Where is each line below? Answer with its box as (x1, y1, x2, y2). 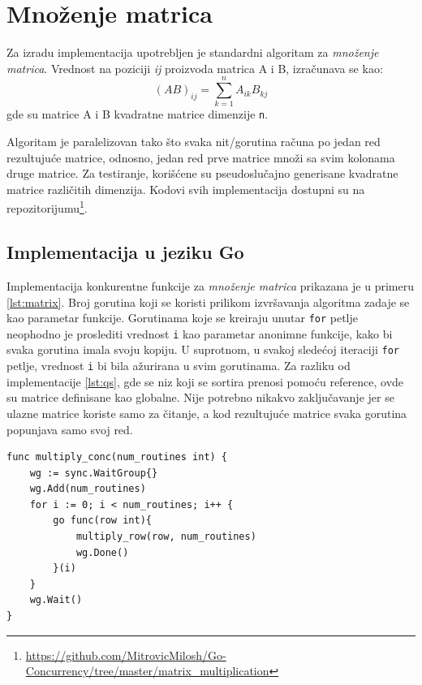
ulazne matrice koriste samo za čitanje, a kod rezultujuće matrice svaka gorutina (6, 404, 407, 421)
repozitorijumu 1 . (6, 197, 88, 217)
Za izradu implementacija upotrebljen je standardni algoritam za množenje (6, 44, 379, 61)
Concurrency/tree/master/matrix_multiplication (25, 662, 269, 679)
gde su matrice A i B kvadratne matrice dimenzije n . (6, 106, 269, 123)
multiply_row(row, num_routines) (75, 531, 256, 543)
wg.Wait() (29, 594, 83, 606)
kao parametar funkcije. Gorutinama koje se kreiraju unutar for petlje (6, 309, 359, 326)
